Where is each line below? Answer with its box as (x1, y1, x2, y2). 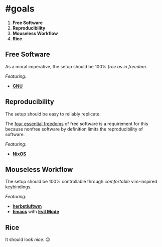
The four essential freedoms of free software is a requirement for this (5, 120, 148, 127)
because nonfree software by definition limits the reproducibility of (5, 126, 143, 132)
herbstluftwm (12, 203, 42, 209)
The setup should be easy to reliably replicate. (5, 111, 101, 117)
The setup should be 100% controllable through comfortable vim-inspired (5, 179, 157, 185)
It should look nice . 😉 (5, 236, 50, 242)
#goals (5, 3, 35, 15)
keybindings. (5, 184, 32, 190)
